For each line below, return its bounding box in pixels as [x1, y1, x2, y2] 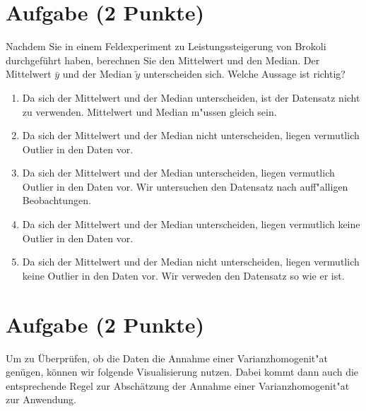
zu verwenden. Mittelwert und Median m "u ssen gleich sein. [22, 104, 277, 119]
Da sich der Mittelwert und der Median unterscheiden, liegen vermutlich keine [22, 217, 360, 232]
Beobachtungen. [22, 193, 91, 208]
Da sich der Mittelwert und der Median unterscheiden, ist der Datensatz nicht [22, 90, 360, 105]
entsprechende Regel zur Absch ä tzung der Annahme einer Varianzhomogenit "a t [6, 378, 350, 393]
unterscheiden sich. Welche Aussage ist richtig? [143, 66, 346, 81]
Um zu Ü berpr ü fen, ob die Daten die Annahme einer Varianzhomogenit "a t [6, 350, 329, 365]
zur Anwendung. [6, 392, 77, 407]
